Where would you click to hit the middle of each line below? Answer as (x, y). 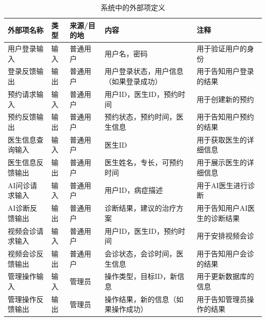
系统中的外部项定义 (133, 7)
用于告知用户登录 (225, 71)
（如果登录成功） (133, 81)
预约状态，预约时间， (140, 117)
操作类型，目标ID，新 (141, 276)
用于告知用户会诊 (225, 253)
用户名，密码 (126, 53)
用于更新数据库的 (225, 276)
